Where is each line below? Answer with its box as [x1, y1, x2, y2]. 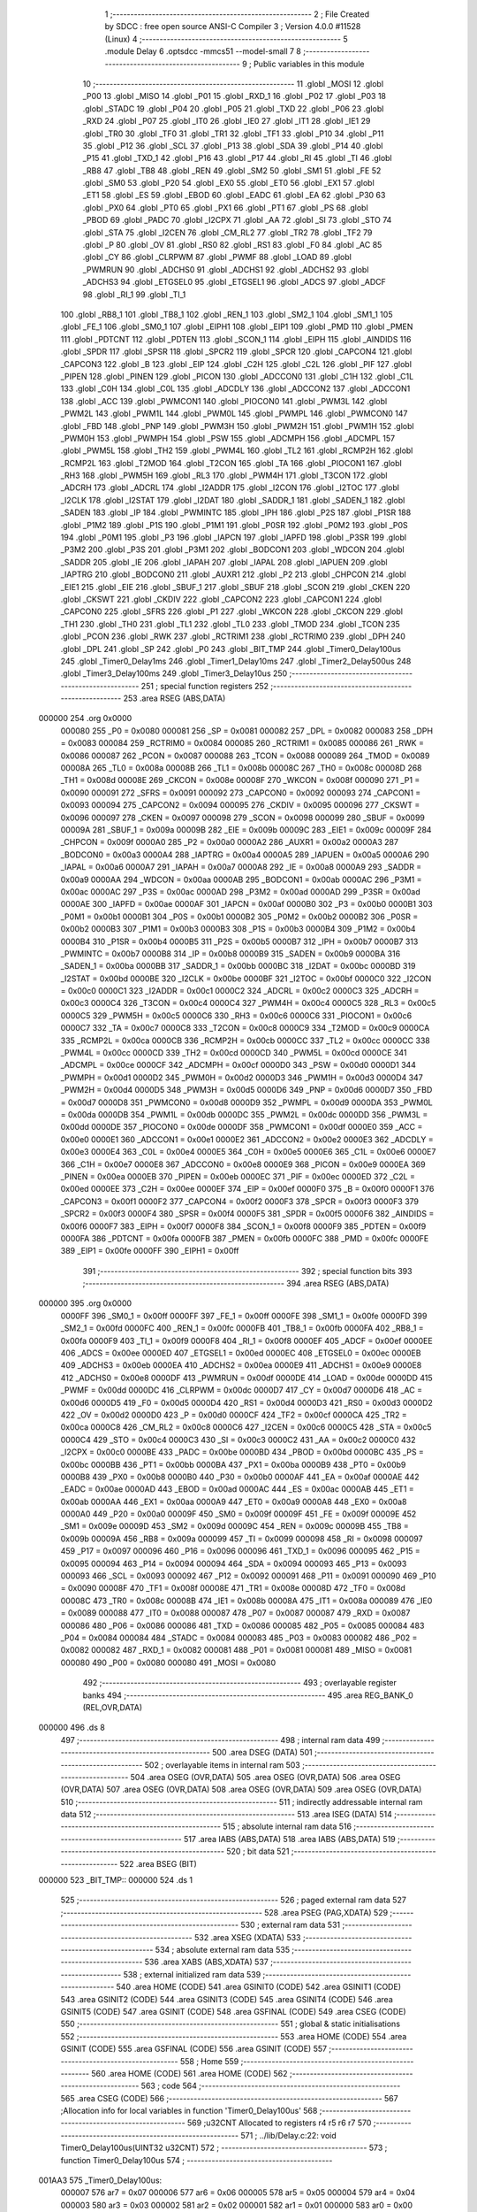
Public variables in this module [253, 58, 365, 69]
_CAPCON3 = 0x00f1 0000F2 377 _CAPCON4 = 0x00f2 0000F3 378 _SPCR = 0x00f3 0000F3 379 [60, 1195, 420, 1207]
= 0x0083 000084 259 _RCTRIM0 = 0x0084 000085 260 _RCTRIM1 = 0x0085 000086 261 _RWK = [60, 738, 424, 749]
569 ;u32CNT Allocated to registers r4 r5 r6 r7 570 [186, 2117, 372, 2128]
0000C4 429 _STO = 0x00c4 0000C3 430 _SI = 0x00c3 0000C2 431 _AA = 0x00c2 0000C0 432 [60, 1434, 416, 1445]
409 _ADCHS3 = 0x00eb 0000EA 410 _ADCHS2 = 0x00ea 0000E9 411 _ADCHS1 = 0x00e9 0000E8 [60, 1360, 422, 1371]
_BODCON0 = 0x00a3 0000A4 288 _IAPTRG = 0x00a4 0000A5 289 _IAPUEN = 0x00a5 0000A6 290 [60, 849, 430, 860]
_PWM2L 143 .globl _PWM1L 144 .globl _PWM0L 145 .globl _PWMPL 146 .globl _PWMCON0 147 [60, 408, 408, 419]
